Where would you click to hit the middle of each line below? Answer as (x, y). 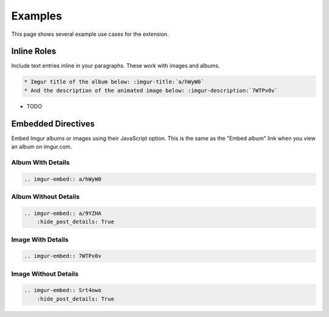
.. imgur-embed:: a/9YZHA (63, 213)
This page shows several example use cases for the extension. (90, 34)
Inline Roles (34, 51)
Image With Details (40, 239)
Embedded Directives (53, 124)
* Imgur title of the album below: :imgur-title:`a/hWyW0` (114, 82)
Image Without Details (45, 274)
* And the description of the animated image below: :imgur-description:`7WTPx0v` (151, 90)
